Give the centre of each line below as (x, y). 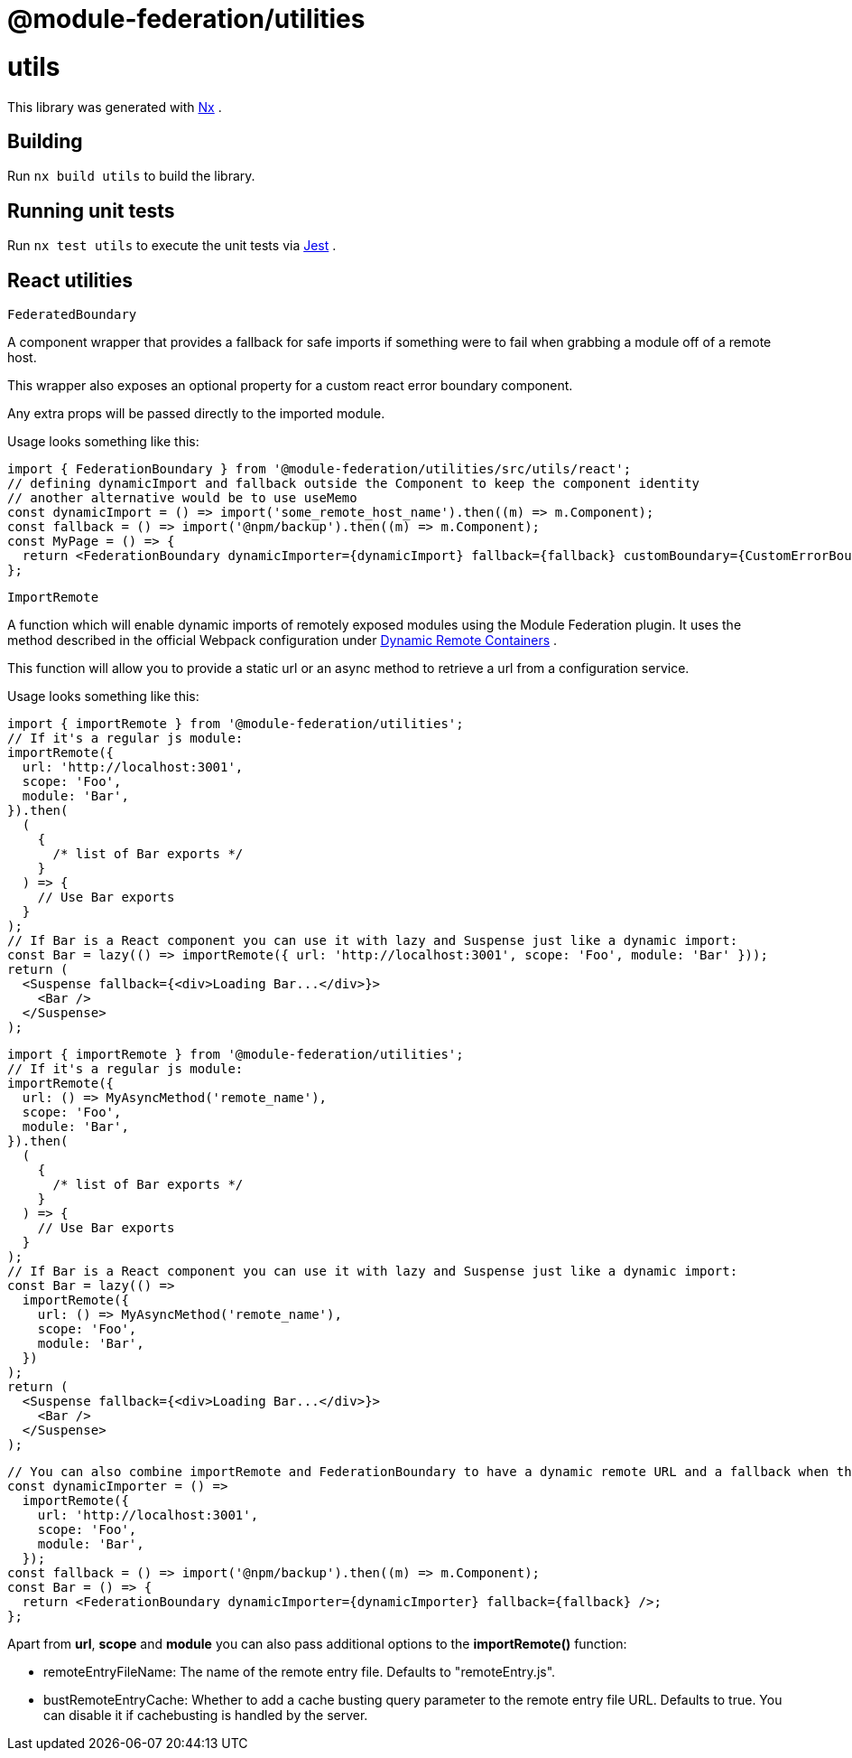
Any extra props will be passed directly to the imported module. (196, 414)
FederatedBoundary (72, 315)
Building (45, 141)
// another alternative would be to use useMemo (182, 498)
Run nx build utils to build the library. (131, 176)
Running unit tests (91, 210)
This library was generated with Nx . (115, 107)
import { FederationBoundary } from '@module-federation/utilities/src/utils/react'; (319, 469)
